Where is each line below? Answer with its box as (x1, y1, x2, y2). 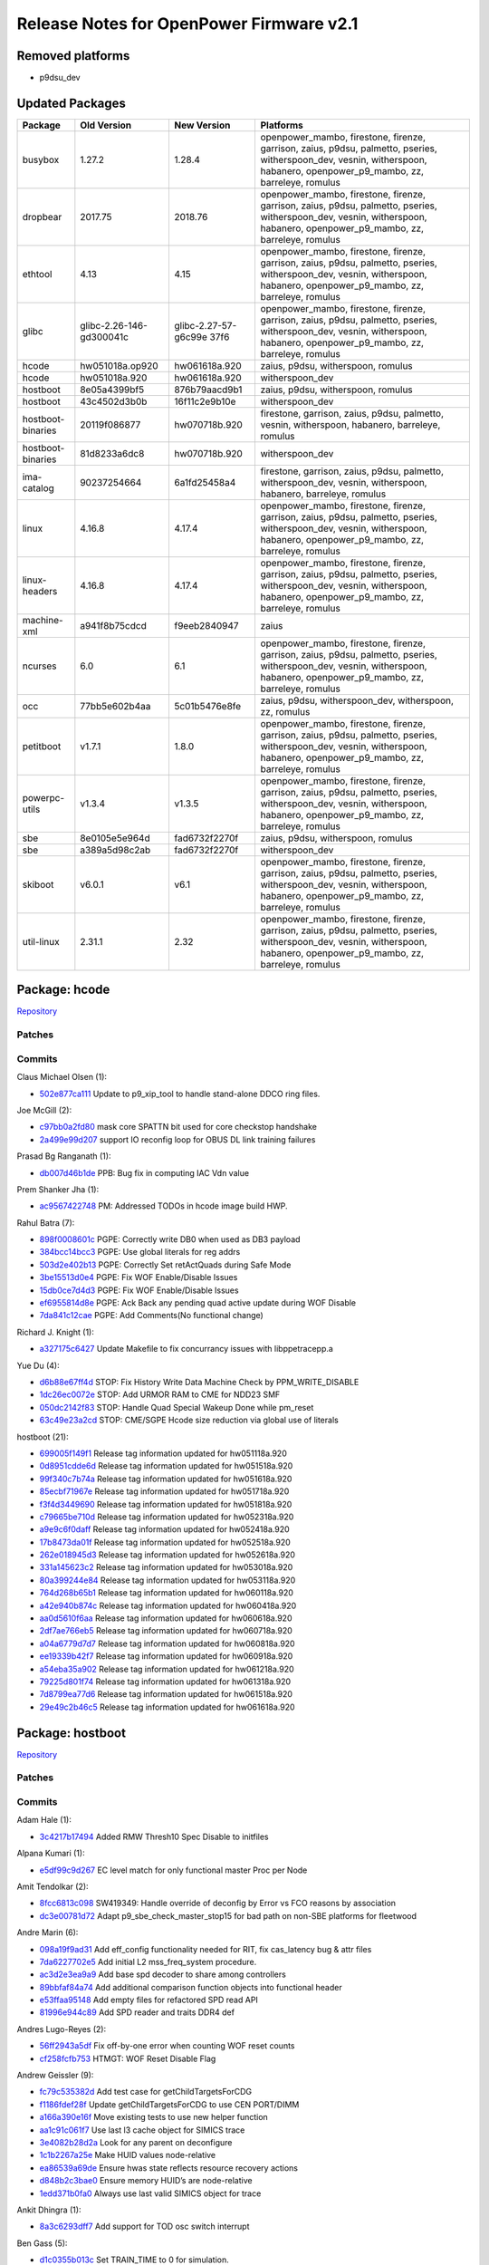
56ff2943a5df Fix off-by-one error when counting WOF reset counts (39, 2040, 295, 2051)
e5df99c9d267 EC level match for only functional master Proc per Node (39, 1865, 308, 1875)
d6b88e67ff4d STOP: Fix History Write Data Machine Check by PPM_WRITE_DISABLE (39, 1377, 360, 1387)
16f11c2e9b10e (173, 395, 236, 408)
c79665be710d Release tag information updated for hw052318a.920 (39, 1511, 294, 1522)
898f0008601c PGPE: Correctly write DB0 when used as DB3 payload (39, 1234, 301, 1245)
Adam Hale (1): (16, 1815, 72, 1826)
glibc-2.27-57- (173, 319, 237, 332)
